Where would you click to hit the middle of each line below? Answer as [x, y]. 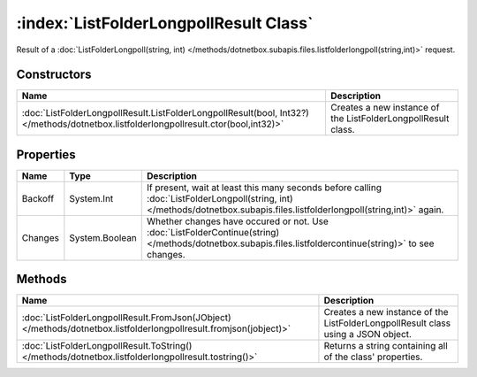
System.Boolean [103, 237]
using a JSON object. [368, 335]
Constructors [54, 75]
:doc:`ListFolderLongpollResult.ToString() [107, 346]
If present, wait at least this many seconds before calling [264, 188]
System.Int [91, 198]
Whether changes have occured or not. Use [238, 221]
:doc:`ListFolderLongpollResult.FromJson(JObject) [126, 318]
